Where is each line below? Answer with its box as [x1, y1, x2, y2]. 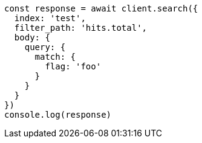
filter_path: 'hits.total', [14, 23, 148, 33]
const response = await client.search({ [4, 4, 198, 13]
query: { [24, 42, 66, 52]
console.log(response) [4, 110, 112, 119]
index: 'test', [14, 13, 86, 23]
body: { [14, 33, 50, 42]
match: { [34, 52, 76, 62]
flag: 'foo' [45, 62, 102, 71]
